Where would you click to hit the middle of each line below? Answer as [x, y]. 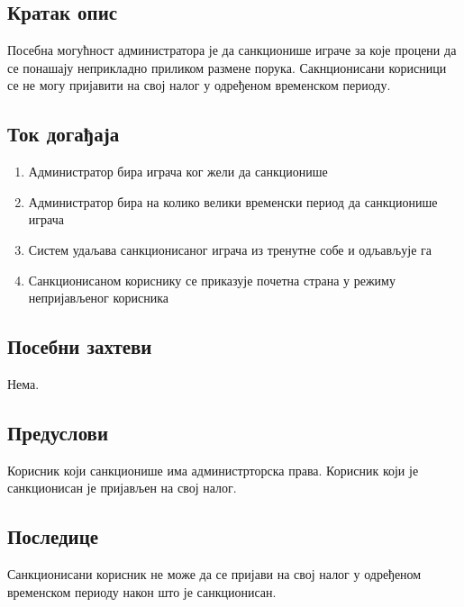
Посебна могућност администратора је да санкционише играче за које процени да [232, 50]
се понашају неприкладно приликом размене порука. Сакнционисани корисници [227, 67]
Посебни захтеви [80, 346]
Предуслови [58, 432]
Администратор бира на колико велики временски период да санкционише [233, 201]
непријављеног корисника [99, 298]
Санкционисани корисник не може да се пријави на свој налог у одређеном [214, 574]
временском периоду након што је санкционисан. [142, 591]
